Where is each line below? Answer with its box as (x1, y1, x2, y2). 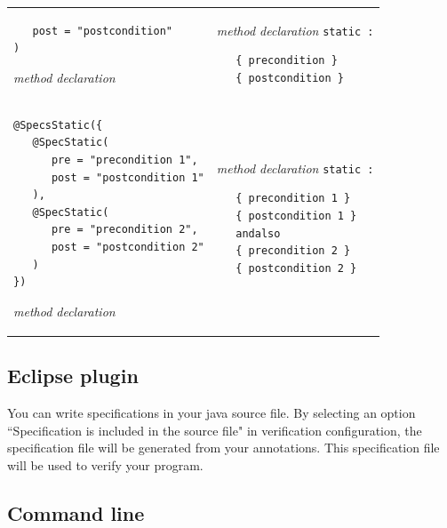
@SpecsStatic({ (13, 118, 103, 132)
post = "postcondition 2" (51, 241, 204, 253)
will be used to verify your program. (7, 455, 204, 474)
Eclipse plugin (7, 362, 139, 389)
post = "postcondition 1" (51, 171, 204, 184)
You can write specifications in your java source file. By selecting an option (7, 404, 416, 422)
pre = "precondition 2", (51, 223, 198, 236)
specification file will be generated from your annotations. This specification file (7, 438, 440, 457)
